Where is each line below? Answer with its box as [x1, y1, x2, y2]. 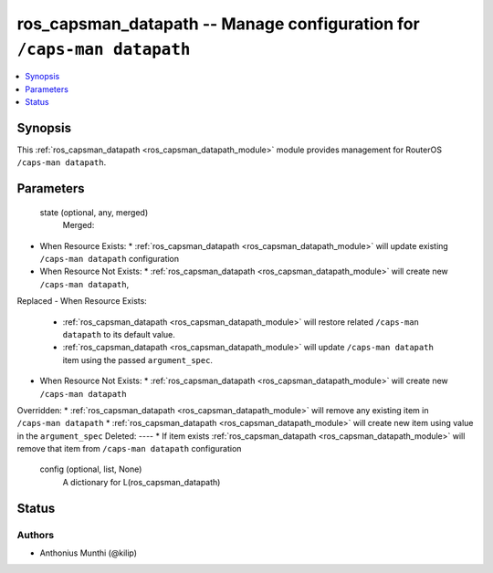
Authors [16, 528, 55, 541]
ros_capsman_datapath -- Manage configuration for [16, 14, 420, 34]
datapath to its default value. [62, 328, 175, 339]
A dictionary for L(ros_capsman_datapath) [62, 476, 221, 487]
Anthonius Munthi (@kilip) [39, 547, 137, 558]
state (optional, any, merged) [39, 206, 149, 218]
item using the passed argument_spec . [62, 354, 214, 365]
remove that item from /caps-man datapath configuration [16, 443, 242, 454]
